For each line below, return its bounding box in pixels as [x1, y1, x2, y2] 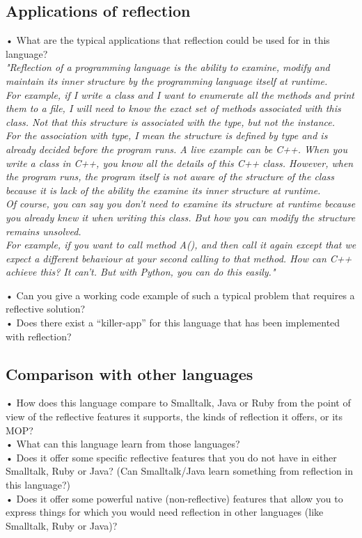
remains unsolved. [6, 223, 81, 238]
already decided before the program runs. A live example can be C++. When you [6, 141, 347, 156]
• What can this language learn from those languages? [6, 436, 240, 451]
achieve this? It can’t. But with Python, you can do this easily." [6, 264, 276, 279]
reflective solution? [6, 301, 86, 316]
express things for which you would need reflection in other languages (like [6, 505, 324, 519]
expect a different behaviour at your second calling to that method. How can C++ [6, 251, 352, 265]
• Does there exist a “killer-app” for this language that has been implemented [6, 315, 340, 330]
